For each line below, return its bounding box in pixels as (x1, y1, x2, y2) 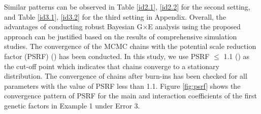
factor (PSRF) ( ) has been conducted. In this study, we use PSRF (4, 50, 210, 61)
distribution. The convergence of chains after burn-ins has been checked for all (4, 71, 247, 81)
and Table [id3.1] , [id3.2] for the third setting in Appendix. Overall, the (4, 11, 226, 22)
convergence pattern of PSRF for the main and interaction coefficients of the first (4, 90, 257, 101)
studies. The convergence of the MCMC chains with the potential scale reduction (4, 41, 256, 51)
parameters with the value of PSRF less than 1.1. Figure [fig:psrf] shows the (4, 80, 241, 91)
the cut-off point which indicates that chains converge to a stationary (4, 61, 219, 71)
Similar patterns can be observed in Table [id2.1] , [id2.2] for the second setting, (4, 2, 250, 12)
